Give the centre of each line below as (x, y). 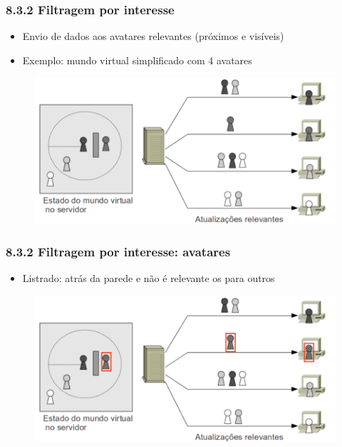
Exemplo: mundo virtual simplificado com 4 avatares (137, 60)
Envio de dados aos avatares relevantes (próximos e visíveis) (153, 36)
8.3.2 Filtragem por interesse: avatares (118, 251)
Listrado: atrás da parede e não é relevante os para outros (149, 277)
